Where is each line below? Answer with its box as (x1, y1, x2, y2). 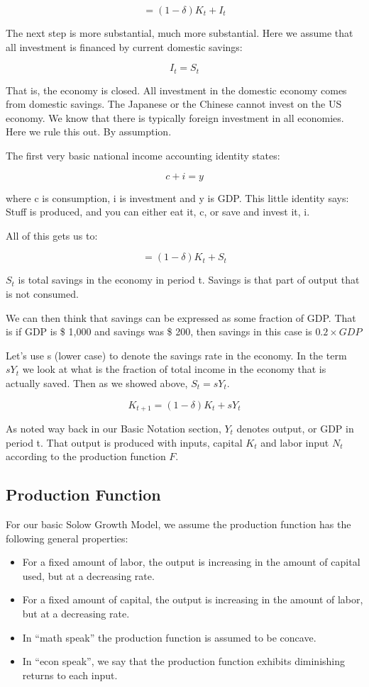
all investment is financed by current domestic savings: (6, 39, 243, 54)
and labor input (260, 435, 329, 449)
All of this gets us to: (6, 228, 98, 242)
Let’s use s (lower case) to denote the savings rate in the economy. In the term (6, 347, 347, 362)
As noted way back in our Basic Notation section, (6, 421, 221, 435)
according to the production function (6, 449, 166, 464)
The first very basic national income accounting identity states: (6, 148, 280, 163)
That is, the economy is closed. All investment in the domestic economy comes (6, 82, 347, 97)
